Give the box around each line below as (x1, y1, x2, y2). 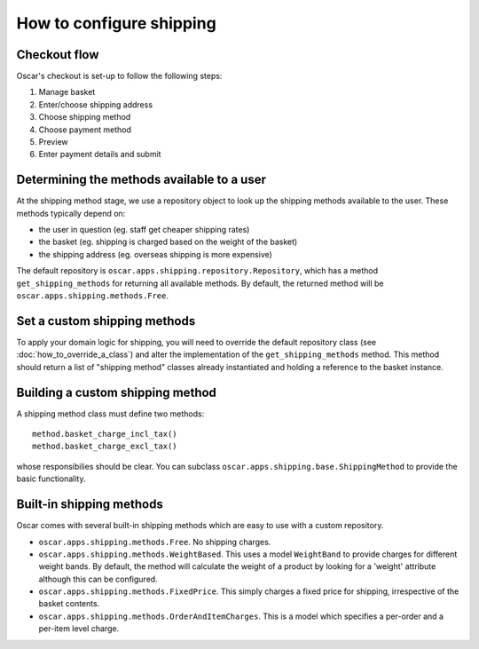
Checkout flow (16, 47, 99, 62)
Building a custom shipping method (16, 384, 217, 400)
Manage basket (38, 87, 96, 98)
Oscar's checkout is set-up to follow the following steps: (16, 71, 223, 82)
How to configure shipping (16, 13, 216, 33)
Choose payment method (38, 124, 132, 135)
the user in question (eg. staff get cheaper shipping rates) (38, 225, 250, 235)
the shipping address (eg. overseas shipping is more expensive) (38, 249, 272, 259)
